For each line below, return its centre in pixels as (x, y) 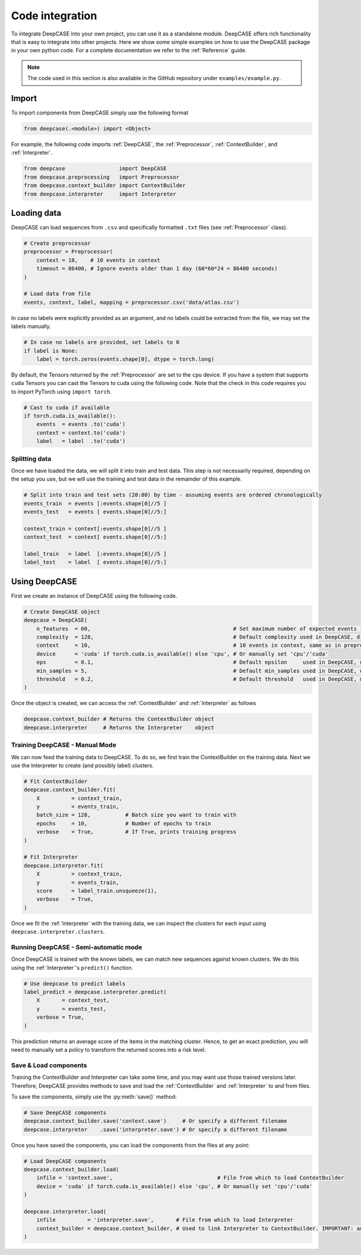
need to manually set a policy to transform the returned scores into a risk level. (109, 1049)
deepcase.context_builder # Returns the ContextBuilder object (119, 719)
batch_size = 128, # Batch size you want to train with (137, 815)
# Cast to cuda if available (67, 407)
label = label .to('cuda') (81, 441)
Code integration (54, 16)
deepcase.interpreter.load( (65, 1211)
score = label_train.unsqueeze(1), (97, 891)
